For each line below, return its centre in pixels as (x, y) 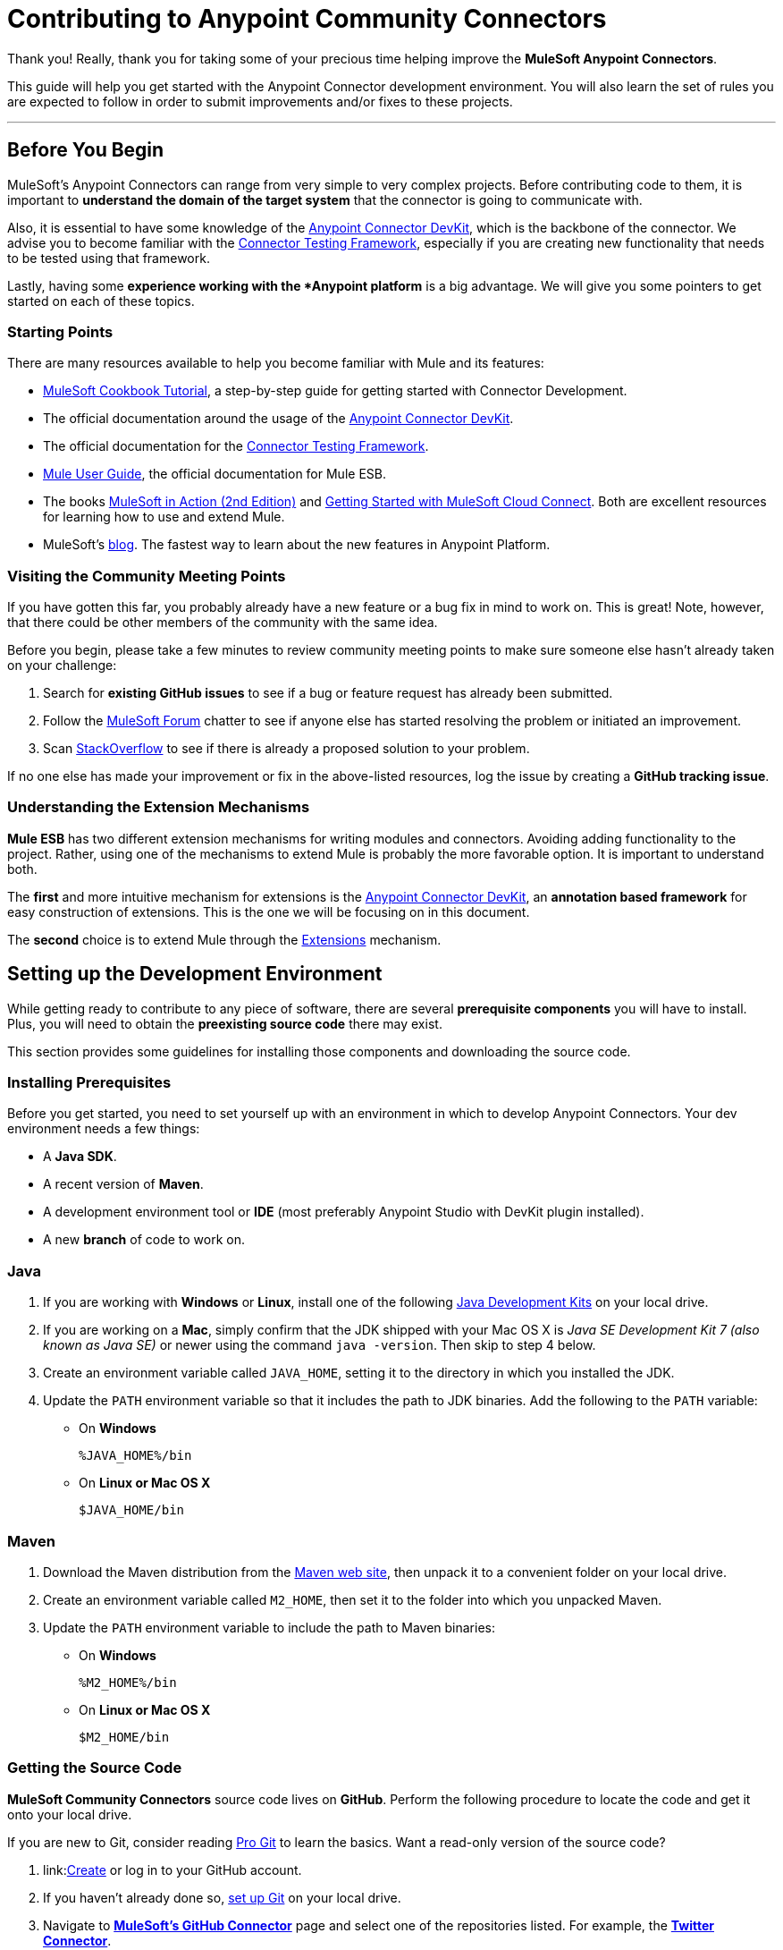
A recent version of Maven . (123, 1184)
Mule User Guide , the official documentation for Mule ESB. (215, 474)
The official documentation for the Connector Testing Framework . (236, 446)
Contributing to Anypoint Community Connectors (307, 19)
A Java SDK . (80, 1157)
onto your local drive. (70, 1814)
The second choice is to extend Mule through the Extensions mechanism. (224, 939)
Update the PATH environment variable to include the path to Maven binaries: (269, 1627)
